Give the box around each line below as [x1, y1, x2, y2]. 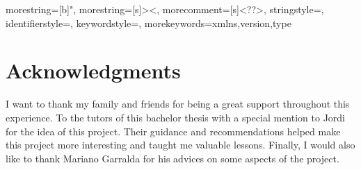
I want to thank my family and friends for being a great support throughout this [6, 96, 350, 111]
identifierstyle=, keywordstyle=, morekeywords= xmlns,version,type [6, 15, 291, 30]
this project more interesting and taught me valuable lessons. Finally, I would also [6, 137, 355, 152]
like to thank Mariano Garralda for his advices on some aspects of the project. [6, 151, 339, 165]
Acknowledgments [6, 56, 181, 85]
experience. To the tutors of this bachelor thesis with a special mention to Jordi [6, 110, 345, 124]
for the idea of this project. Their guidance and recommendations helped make [6, 124, 341, 138]
